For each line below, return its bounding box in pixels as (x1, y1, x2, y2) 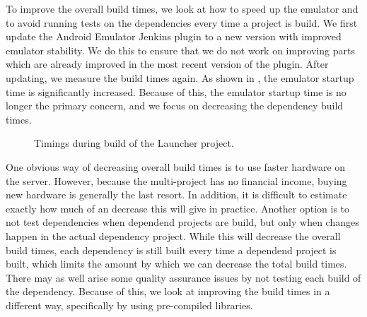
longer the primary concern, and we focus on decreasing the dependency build (6, 98, 344, 113)
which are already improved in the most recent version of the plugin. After (6, 56, 329, 71)
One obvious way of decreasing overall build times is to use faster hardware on (6, 159, 346, 174)
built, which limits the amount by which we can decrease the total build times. (6, 256, 347, 271)
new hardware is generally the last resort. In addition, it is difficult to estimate (6, 187, 347, 202)
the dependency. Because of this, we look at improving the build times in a (6, 284, 330, 299)
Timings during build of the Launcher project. (34, 136, 234, 150)
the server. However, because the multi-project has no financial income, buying (6, 173, 347, 188)
